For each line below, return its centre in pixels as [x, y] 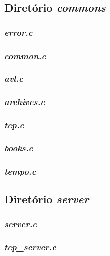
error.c [18, 32]
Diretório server [47, 199]
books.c [19, 148]
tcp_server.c [30, 247]
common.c [25, 55]
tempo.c [20, 171]
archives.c [25, 102]
